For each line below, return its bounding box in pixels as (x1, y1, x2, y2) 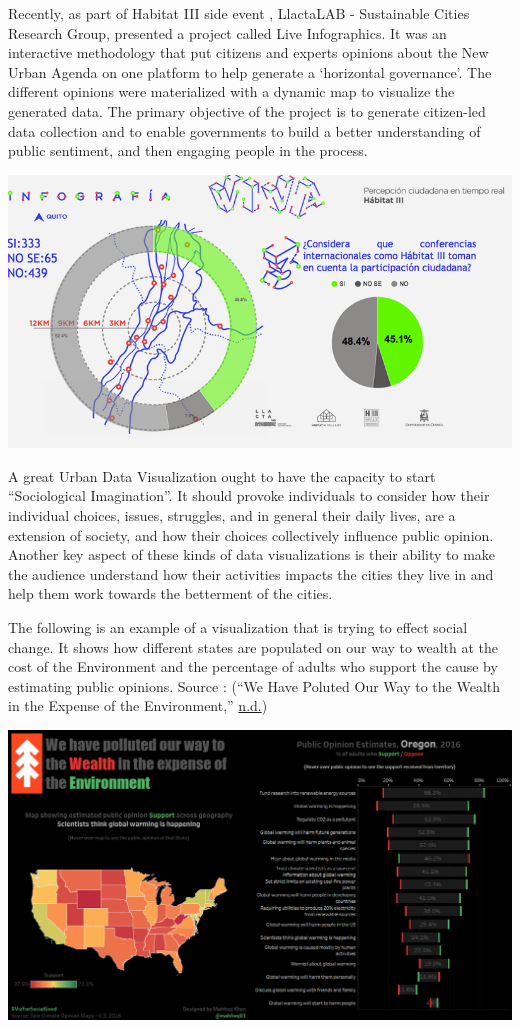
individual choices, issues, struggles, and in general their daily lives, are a (8, 504, 456, 525)
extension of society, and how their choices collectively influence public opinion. (8, 524, 494, 545)
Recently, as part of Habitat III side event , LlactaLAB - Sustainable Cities (8, 3, 470, 23)
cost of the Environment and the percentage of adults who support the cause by (8, 656, 498, 677)
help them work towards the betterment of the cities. (8, 583, 333, 604)
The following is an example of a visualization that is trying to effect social (8, 616, 468, 637)
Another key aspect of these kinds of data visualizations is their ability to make (8, 544, 496, 565)
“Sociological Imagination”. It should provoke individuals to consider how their (8, 485, 490, 506)
